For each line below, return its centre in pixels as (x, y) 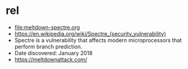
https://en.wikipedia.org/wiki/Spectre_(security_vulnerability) (90, 33)
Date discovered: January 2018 (53, 53)
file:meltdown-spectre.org (47, 27)
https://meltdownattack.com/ (51, 59)
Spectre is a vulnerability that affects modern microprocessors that (98, 40)
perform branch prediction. (48, 47)
